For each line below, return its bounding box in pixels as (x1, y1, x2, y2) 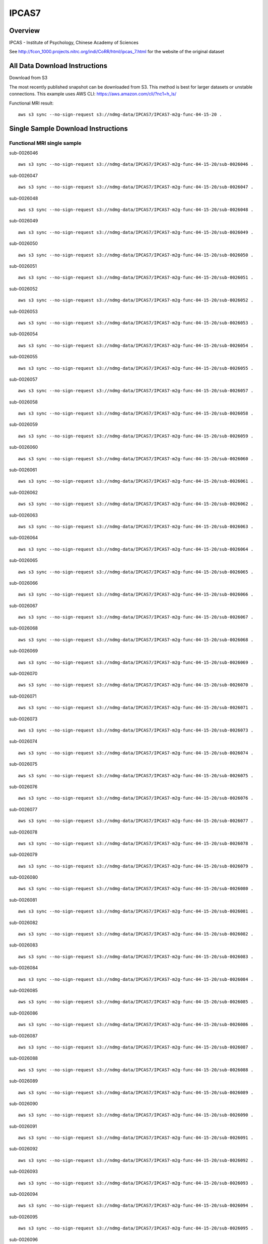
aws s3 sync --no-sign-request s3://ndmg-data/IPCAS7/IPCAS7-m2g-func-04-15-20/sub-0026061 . (18, 478, 254, 484)
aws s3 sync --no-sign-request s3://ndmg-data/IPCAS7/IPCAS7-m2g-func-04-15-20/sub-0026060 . (18, 456, 254, 461)
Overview (9, 26, 40, 35)
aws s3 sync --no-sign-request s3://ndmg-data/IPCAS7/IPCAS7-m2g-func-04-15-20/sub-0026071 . (18, 705, 254, 711)
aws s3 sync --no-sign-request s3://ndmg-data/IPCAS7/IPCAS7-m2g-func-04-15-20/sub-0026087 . (18, 1044, 254, 1050)
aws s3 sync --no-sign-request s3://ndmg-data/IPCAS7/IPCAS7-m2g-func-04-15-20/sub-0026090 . (18, 1112, 254, 1118)
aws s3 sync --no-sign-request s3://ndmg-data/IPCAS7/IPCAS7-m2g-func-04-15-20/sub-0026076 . (18, 795, 254, 801)
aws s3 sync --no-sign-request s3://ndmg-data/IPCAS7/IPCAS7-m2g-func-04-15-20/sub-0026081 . (18, 909, 254, 914)
